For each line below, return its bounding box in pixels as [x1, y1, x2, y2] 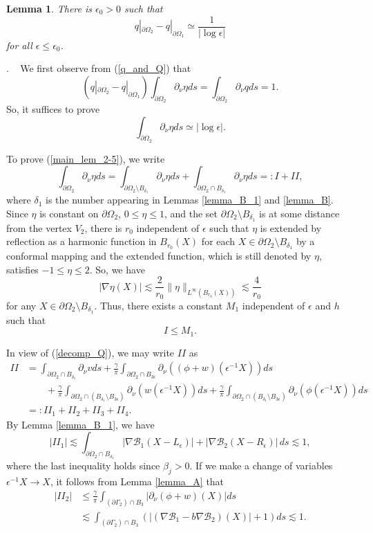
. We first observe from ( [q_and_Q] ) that [6, 61, 191, 75]
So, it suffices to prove [6, 102, 100, 116]
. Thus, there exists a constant [94, 298, 223, 312]
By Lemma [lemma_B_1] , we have [6, 417, 155, 431]
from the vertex [6, 220, 72, 235]
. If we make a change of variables [189, 458, 333, 473]
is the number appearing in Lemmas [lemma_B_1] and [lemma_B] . [46, 192, 334, 207]
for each [201, 234, 236, 249]
